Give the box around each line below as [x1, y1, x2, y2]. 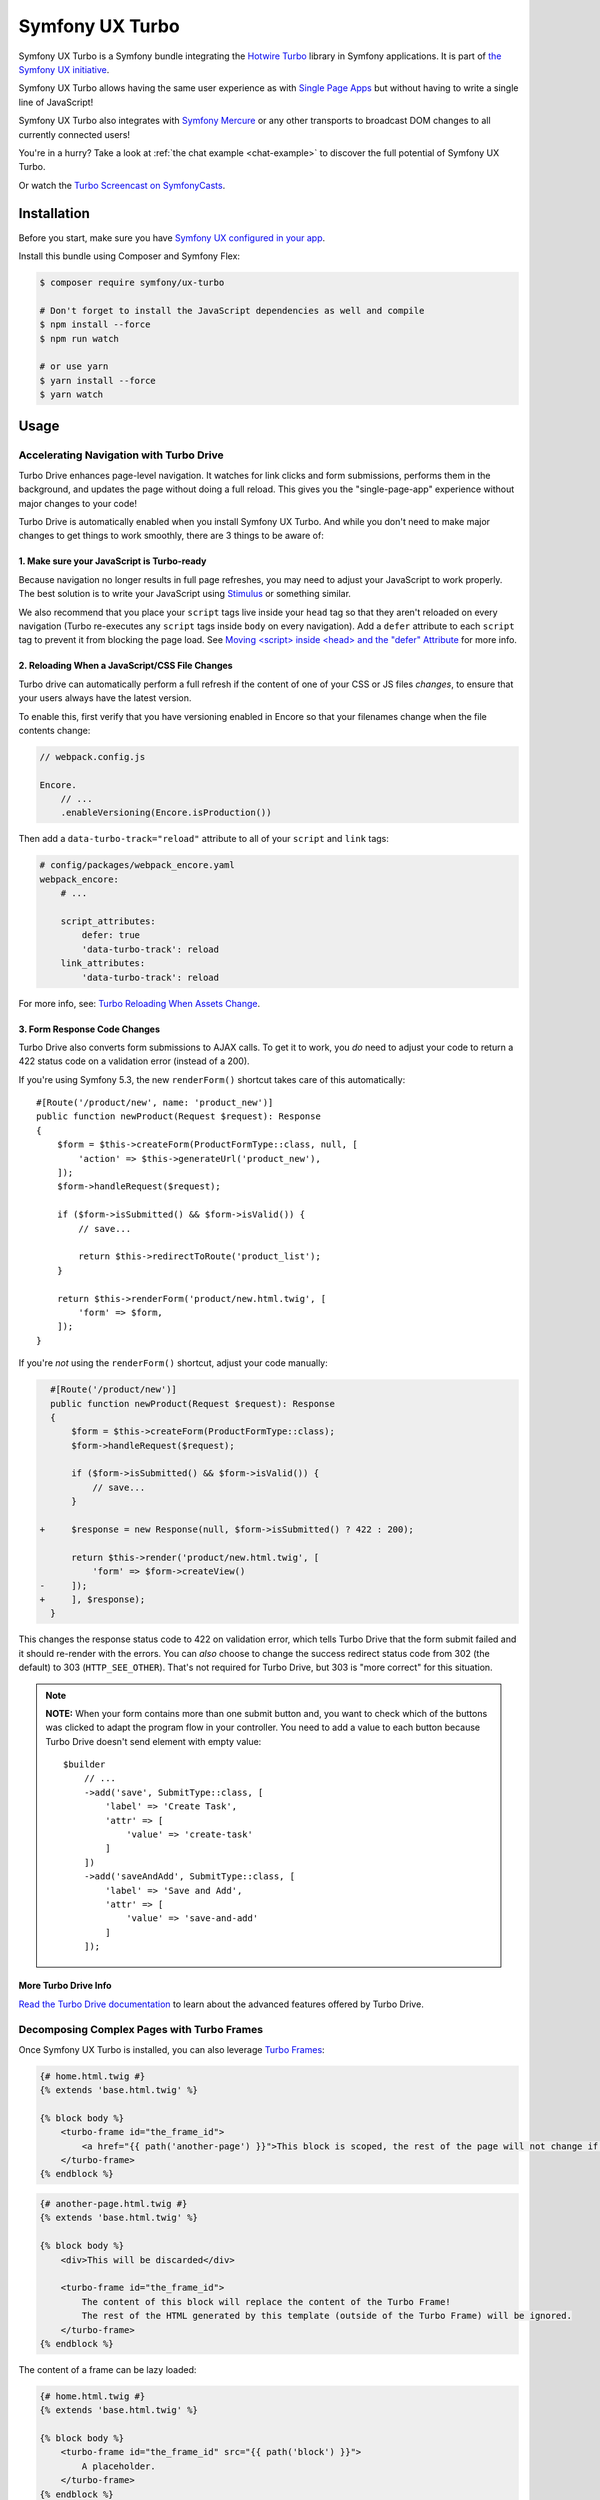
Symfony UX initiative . [18, 63, 110, 75]
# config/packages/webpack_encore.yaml [39, 860, 235, 871]
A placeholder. [81, 2460, 157, 2472]
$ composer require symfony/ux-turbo [39, 276, 225, 288]
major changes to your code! [18, 497, 138, 509]
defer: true [81, 930, 140, 941]
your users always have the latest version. [18, 692, 192, 704]
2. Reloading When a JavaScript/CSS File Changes [18, 660, 234, 672]
